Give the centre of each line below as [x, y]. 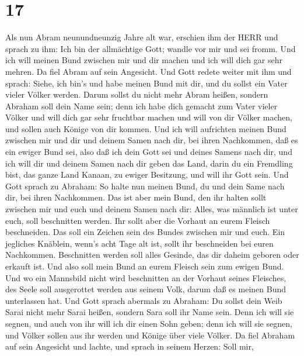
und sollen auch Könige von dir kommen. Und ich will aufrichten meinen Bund [146, 128]
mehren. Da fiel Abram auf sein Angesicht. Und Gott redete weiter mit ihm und [148, 71]
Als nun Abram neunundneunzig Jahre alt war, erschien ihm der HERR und [142, 37]
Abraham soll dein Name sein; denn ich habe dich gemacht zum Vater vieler [141, 106]
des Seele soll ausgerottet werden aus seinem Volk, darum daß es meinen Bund [146, 289]
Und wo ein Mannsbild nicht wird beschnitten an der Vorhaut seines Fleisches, [146, 277]
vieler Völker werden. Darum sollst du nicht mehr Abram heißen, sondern [137, 94]
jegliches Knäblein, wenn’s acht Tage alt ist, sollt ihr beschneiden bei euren [139, 243]
